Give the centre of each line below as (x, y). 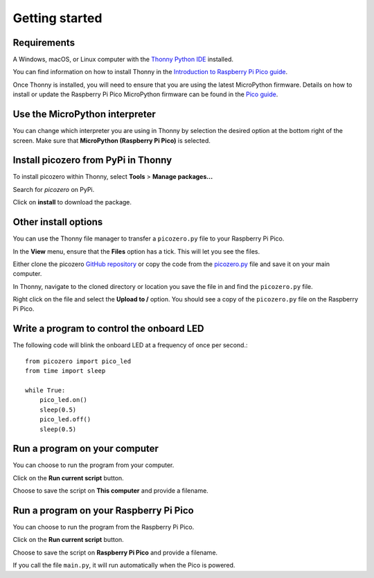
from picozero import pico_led (78, 361)
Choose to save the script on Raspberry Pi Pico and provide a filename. (115, 552)
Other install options (58, 222)
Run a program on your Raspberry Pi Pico (103, 510)
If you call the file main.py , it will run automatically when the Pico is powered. (124, 566)
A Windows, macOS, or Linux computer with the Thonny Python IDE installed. (123, 60)
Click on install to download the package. (72, 202)
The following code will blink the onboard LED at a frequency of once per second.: (130, 345)
